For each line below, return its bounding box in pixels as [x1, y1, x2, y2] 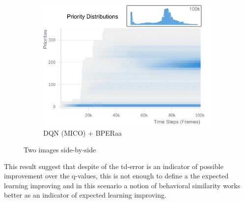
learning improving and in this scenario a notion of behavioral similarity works [4, 180, 241, 190]
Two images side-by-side [24, 145, 96, 155]
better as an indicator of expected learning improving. [4, 190, 166, 200]
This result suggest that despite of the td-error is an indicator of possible [4, 161, 223, 171]
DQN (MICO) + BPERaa [43, 128, 122, 138]
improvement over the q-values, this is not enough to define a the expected [4, 171, 229, 181]
